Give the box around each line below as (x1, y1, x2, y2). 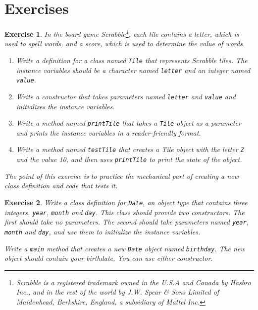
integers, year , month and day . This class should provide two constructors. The (4, 207, 245, 217)
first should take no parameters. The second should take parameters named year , (4, 217, 249, 227)
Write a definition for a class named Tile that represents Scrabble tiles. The (16, 55, 248, 65)
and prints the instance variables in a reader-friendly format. (16, 127, 201, 138)
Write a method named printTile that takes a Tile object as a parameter (16, 118, 241, 128)
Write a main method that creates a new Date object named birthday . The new (4, 243, 245, 253)
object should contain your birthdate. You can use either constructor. (4, 253, 213, 263)
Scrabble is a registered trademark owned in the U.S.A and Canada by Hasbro (16, 277, 251, 287)
